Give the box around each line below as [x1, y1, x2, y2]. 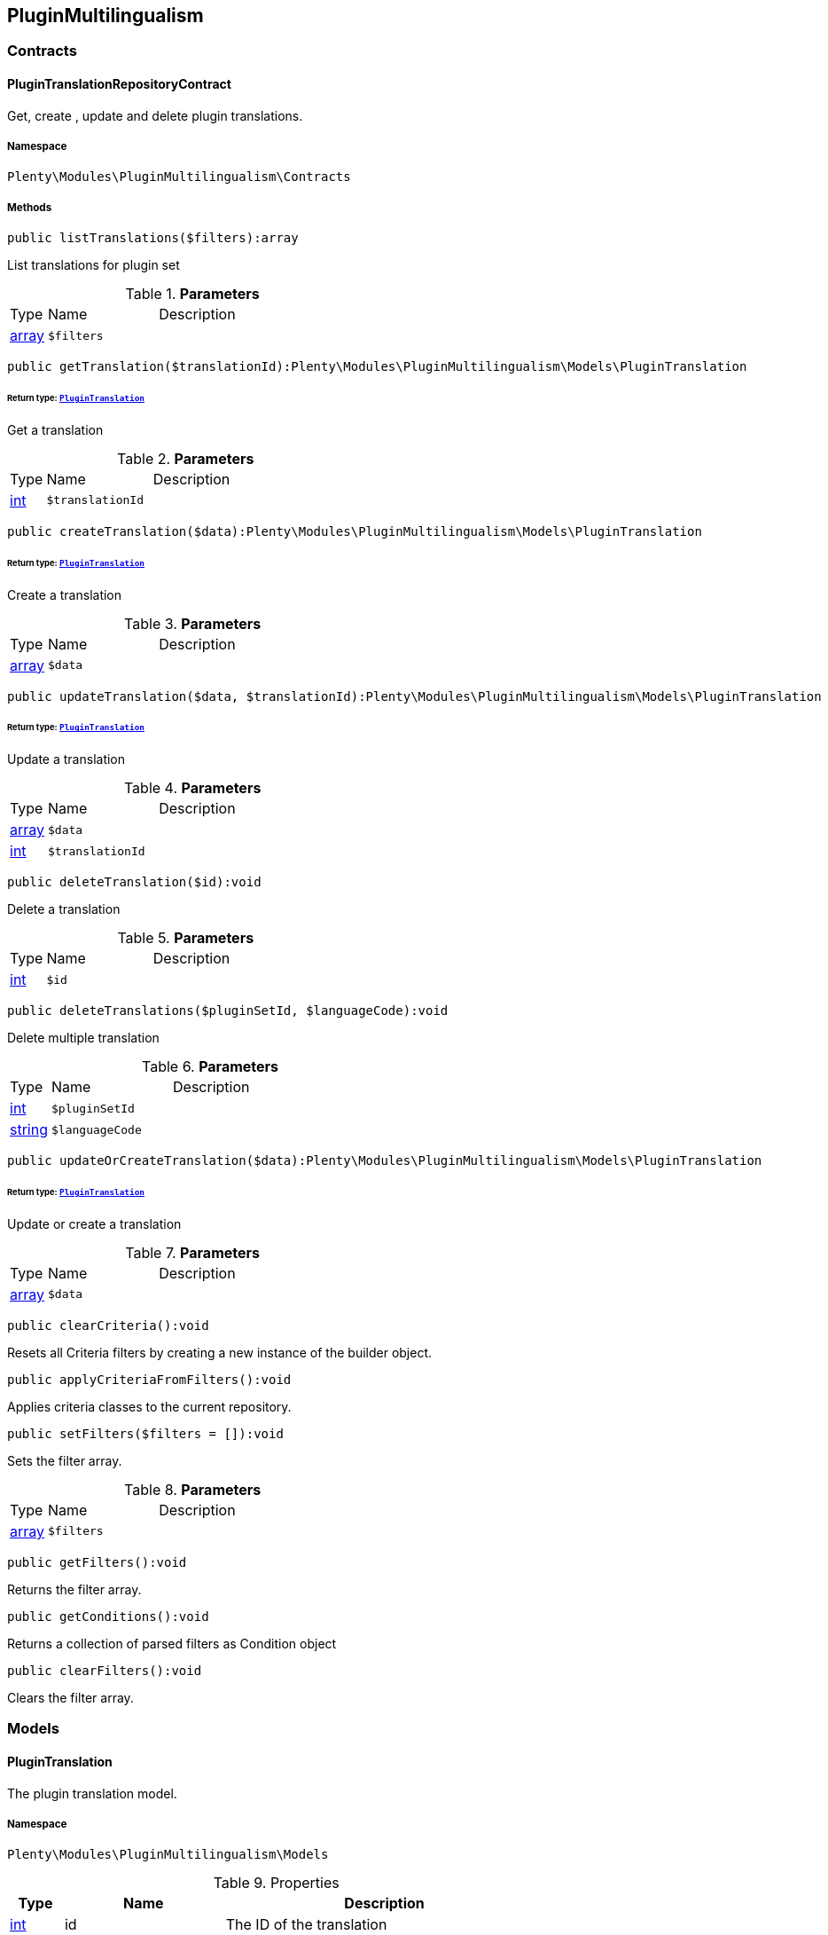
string [10, 1121, 48, 1139]
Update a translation [7, 751, 126, 767]
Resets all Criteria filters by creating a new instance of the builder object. [7, 1344, 433, 1360]
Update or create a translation [7, 1215, 182, 1231]
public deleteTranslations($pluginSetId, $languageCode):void [7, 1003, 449, 1019]
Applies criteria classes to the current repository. [7, 1398, 292, 1414]
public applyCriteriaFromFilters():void [7, 1372, 292, 1387]
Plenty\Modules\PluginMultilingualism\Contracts [7, 169, 351, 185]
